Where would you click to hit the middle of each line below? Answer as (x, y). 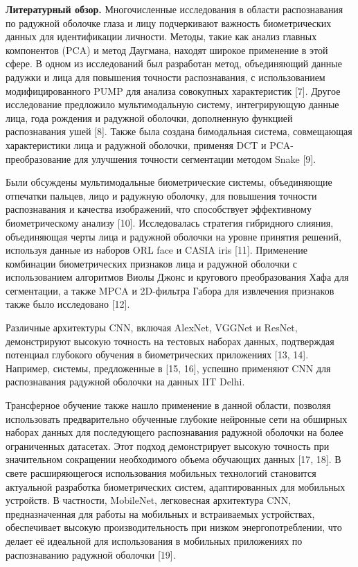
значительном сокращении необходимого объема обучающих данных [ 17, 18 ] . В (173, 459)
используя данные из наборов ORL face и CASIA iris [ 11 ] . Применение (156, 250)
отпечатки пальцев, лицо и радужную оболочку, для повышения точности (161, 195)
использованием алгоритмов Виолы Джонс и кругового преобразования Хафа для (177, 277)
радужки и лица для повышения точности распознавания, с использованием (165, 77)
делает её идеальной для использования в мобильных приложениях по (154, 540)
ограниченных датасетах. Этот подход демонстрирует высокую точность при (168, 445)
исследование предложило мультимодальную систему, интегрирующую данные (172, 104)
